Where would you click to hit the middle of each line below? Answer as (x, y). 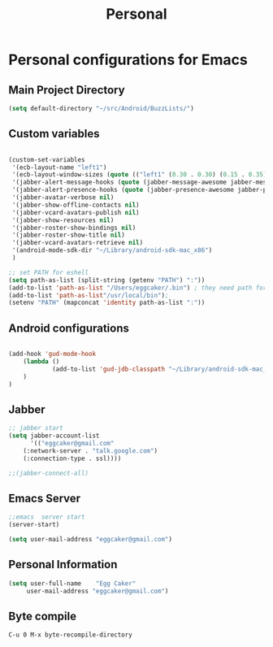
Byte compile (43, 616)
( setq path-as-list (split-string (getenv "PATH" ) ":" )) (107, 280)
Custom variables (54, 134)
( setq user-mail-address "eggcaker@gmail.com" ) (91, 540)
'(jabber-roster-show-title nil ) (69, 235)
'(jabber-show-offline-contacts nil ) (76, 205)
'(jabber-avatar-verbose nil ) (63, 198)
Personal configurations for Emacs (128, 60)
